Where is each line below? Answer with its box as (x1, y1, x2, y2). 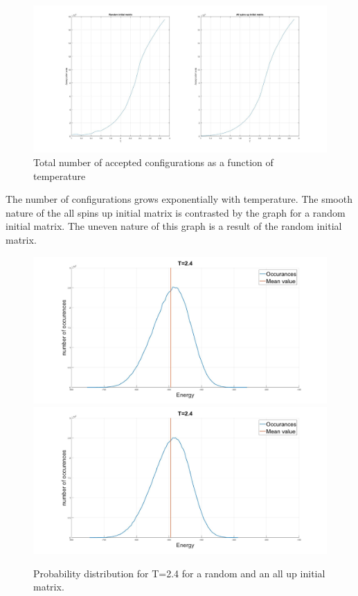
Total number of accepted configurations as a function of (33, 155, 274, 169)
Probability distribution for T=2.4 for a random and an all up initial (33, 566, 325, 580)
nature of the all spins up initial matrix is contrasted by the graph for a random (6, 205, 346, 219)
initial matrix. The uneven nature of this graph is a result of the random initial (6, 219, 342, 233)
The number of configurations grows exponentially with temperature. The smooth (6, 192, 352, 206)
